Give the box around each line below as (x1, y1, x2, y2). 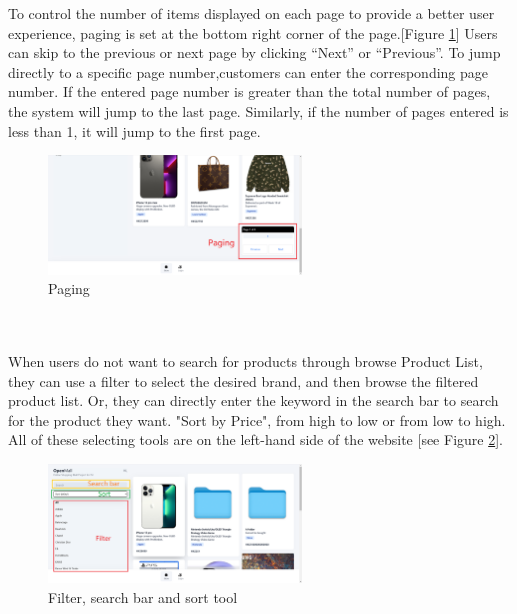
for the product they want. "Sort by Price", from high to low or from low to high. (8, 409, 506, 430)
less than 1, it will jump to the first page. (8, 120, 261, 141)
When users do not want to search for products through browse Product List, (8, 351, 483, 372)
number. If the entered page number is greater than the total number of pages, (8, 81, 491, 102)
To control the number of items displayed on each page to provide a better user (8, 3, 495, 23)
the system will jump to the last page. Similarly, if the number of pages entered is (8, 100, 509, 121)
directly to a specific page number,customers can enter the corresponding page (8, 61, 489, 82)
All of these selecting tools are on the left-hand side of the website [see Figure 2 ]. (8, 429, 503, 450)
